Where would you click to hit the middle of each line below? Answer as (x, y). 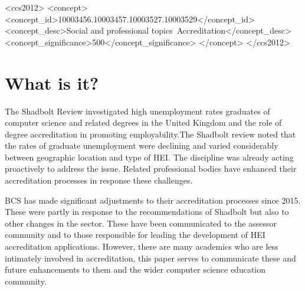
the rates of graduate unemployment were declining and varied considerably (142, 145)
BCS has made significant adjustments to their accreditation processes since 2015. (153, 200)
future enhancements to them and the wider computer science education (135, 269)
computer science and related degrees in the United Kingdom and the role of (143, 122)
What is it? (52, 82)
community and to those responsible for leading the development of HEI (135, 235)
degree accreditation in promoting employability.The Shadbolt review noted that (150, 134)
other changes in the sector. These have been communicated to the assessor (141, 223)
